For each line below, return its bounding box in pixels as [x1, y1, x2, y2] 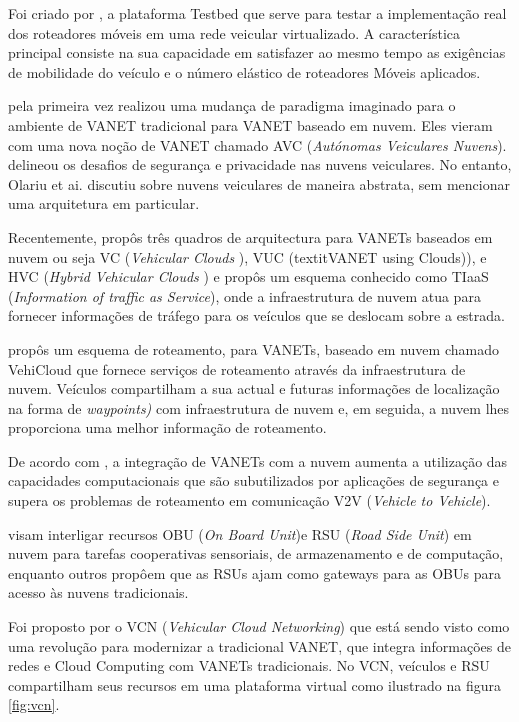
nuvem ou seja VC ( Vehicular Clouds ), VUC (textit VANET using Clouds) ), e [8, 246, 487, 267]
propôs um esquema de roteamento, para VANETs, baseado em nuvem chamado [8, 338, 499, 359]
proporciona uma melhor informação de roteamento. [8, 417, 327, 438]
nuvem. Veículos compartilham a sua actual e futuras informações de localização [8, 378, 500, 399]
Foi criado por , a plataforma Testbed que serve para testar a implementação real [8, 3, 507, 23]
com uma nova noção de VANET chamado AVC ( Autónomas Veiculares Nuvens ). [8, 134, 507, 155]
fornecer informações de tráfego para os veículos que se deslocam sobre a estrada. [8, 305, 505, 326]
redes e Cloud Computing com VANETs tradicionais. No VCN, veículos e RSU [8, 655, 490, 676]
